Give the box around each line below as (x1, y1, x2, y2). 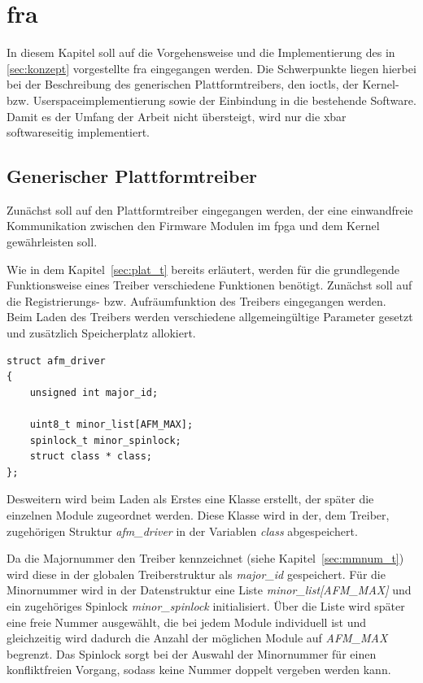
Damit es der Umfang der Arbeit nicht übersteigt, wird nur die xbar (7, 107, 347, 124)
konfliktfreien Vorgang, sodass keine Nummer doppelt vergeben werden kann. (7, 661, 391, 678)
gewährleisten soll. (7, 233, 98, 250)
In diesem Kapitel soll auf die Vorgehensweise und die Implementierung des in (7, 44, 395, 61)
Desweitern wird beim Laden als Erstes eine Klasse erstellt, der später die (7, 490, 374, 507)
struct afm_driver (7, 355, 106, 367)
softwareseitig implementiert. (7, 124, 150, 141)
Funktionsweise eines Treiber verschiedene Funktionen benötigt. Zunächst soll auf (7, 276, 412, 294)
